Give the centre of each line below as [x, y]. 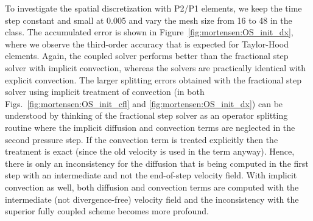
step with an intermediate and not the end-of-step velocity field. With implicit [151, 175]
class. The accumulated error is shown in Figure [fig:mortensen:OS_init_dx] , [149, 32]
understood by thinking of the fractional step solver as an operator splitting [146, 115]
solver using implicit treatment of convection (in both [105, 92]
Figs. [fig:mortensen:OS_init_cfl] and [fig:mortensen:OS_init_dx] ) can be [144, 103]
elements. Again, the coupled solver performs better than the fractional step [147, 56]
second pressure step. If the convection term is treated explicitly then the [142, 139]
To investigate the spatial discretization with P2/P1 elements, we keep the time [153, 8]
